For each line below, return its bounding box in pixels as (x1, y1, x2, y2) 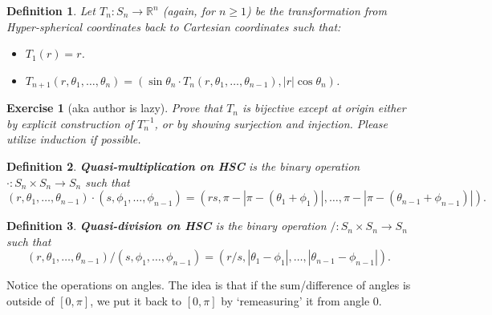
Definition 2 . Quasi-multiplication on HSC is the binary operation (6, 158, 360, 175)
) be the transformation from (246, 2, 387, 18)
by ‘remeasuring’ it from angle (221, 292, 370, 309)
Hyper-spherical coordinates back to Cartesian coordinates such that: (6, 18, 341, 34)
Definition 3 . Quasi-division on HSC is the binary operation (6, 217, 327, 234)
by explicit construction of (6, 115, 134, 131)
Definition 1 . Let (6, 2, 96, 18)
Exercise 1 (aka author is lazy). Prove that (6, 99, 223, 116)
